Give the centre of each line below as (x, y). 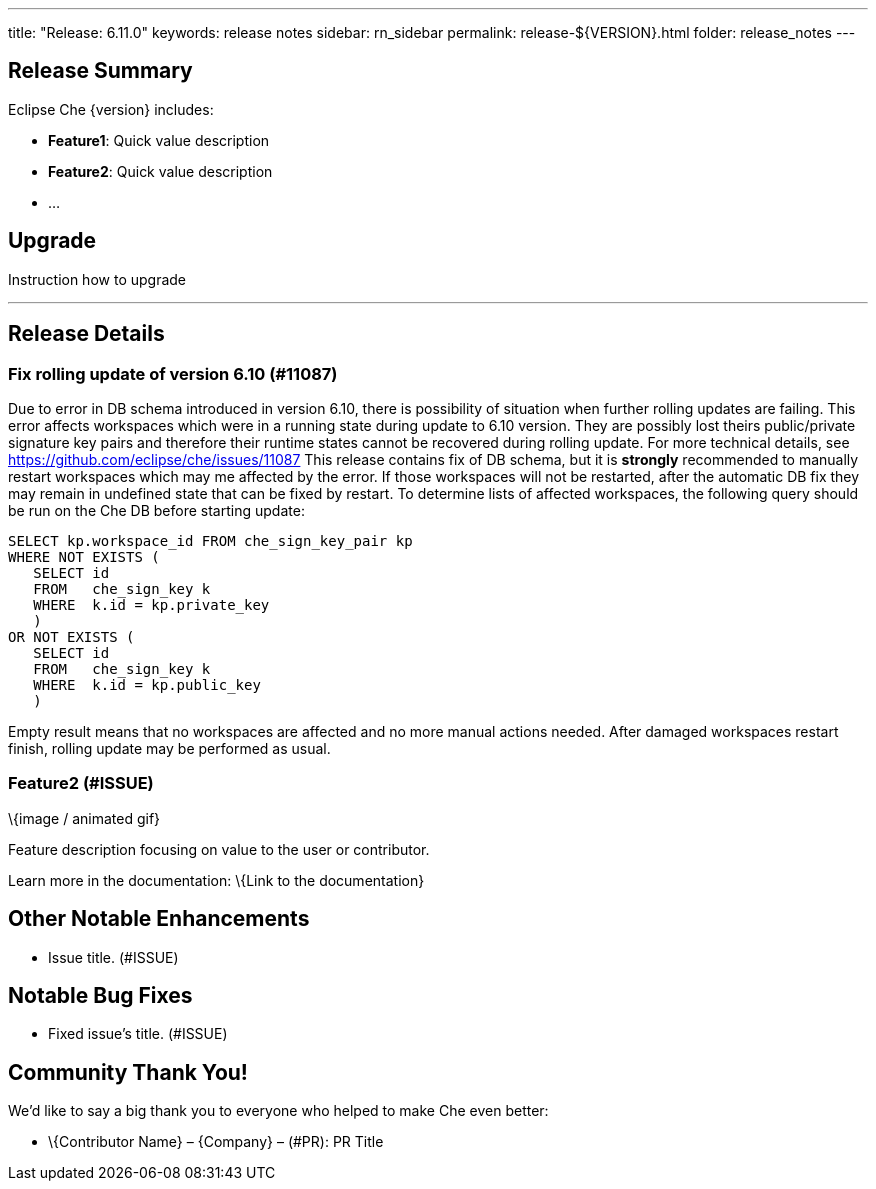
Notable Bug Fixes (100, 995)
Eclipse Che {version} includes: (111, 109)
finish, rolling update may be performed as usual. (169, 748)
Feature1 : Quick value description (159, 140)
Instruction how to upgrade (97, 279)
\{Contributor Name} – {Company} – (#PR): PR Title (216, 1142)
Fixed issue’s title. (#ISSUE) (138, 1034)
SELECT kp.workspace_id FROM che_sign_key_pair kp (210, 540)
